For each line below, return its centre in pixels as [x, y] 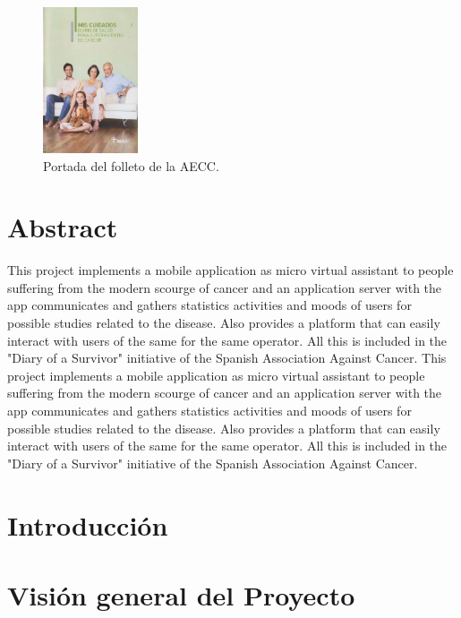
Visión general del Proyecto [181, 594]
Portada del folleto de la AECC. [131, 165]
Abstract [63, 227]
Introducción [88, 524]
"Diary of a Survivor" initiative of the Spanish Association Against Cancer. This [227, 358]
